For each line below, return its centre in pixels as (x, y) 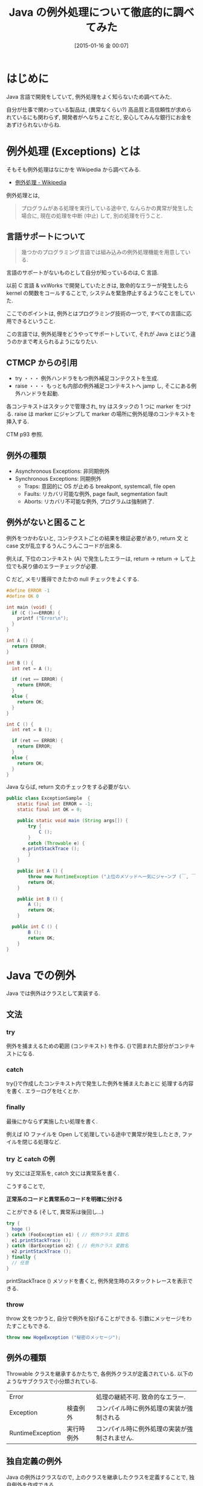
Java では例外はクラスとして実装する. (53, 993)
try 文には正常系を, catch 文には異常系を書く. (63, 1173)
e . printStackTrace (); (51, 849)
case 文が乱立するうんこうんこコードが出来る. (64, 546)
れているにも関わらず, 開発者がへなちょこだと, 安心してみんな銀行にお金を (99, 117)
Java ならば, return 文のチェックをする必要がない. (69, 787)
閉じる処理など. (42, 1142)
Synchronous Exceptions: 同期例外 (58, 479)
